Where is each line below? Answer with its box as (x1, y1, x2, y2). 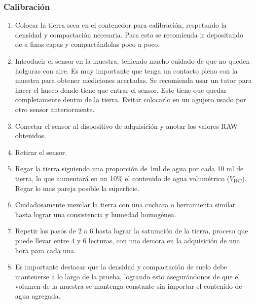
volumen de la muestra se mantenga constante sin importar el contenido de (15, 281, 242, 291)
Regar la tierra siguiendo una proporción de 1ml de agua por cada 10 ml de (15, 163, 244, 174)
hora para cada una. (15, 245, 76, 255)
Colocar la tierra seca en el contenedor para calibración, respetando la (15, 20, 227, 30)
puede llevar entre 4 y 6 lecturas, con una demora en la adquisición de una (15, 235, 240, 245)
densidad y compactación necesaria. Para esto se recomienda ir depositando (15, 29, 244, 39)
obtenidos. (15, 130, 46, 141)
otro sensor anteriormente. (15, 104, 95, 114)
